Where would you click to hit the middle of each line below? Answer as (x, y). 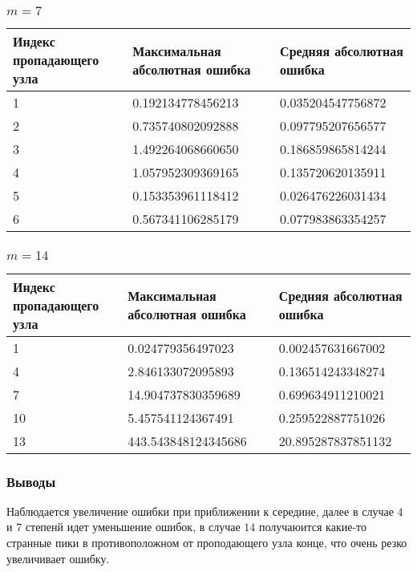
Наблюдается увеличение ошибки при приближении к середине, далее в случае (200, 511)
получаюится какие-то (312, 527)
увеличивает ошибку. (58, 558)
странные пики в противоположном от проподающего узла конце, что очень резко (207, 542)
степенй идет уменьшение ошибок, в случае (133, 527)
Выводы (31, 481)
